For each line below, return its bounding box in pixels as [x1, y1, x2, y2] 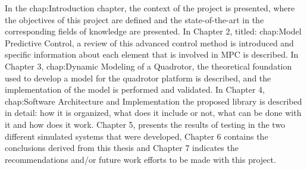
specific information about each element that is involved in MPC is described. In [5, 48, 299, 61]
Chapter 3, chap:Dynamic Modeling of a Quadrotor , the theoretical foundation [5, 59, 292, 72]
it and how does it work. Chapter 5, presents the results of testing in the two [5, 118, 286, 130]
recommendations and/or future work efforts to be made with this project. [5, 153, 276, 165]
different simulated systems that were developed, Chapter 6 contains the [5, 130, 268, 142]
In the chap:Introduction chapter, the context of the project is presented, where [5, 2, 295, 14]
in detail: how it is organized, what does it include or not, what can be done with [5, 106, 302, 119]
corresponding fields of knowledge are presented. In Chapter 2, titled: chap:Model [5, 25, 302, 37]
